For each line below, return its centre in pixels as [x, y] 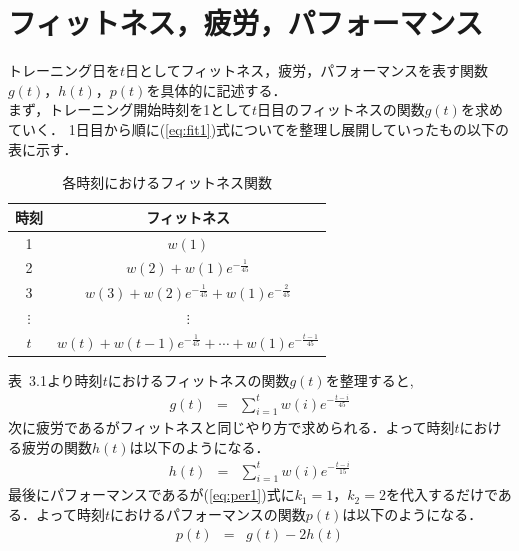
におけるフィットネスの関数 [198, 380]
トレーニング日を [64, 70]
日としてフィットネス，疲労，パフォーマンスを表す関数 [307, 70]
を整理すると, [369, 380]
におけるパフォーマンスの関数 [207, 513]
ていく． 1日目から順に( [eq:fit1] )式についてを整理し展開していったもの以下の [258, 128]
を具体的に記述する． [216, 89]
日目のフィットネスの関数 [340, 109]
